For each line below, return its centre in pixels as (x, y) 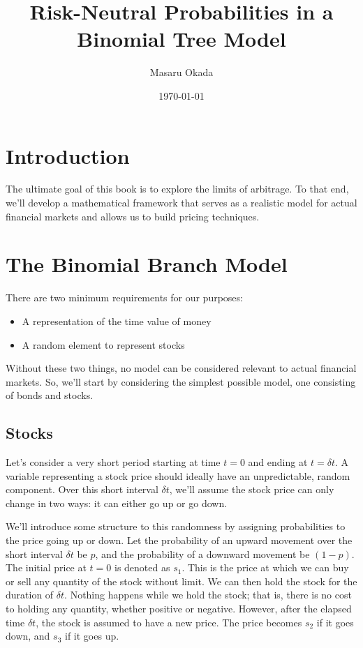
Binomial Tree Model (181, 39)
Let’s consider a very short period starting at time (113, 462)
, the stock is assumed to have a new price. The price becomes (169, 622)
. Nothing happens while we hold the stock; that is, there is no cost (208, 595)
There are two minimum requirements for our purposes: (124, 297)
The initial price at (46, 567)
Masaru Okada (181, 72)
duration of (30, 595)
